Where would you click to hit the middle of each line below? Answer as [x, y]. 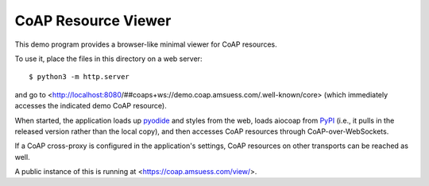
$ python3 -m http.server [79, 77]
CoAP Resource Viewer [93, 21]
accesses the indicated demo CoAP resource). [91, 106]
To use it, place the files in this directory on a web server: [108, 59]
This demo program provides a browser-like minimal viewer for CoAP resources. [146, 44]
